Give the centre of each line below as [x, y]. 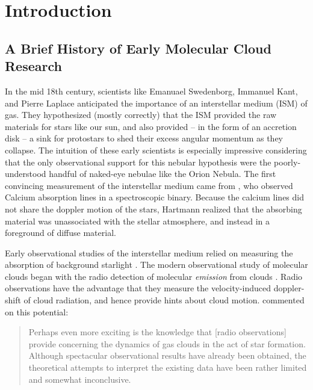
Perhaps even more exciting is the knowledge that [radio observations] [157, 332]
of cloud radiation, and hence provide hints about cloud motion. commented [164, 300]
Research [33, 66]
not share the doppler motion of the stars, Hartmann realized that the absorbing [153, 209]
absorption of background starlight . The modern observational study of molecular [156, 265]
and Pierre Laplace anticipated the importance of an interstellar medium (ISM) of [156, 103]
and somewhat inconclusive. [80, 379]
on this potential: [37, 311]
